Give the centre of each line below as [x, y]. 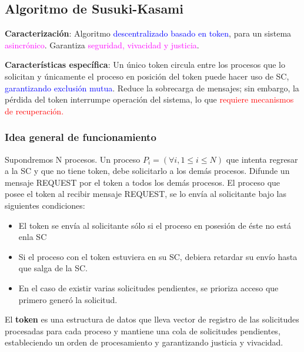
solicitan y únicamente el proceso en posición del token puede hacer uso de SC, [147, 76]
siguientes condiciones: [45, 205]
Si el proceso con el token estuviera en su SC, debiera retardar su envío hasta [158, 256]
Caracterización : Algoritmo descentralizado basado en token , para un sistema [148, 33]
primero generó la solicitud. [68, 299]
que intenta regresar [262, 159]
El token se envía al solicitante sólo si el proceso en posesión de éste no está [155, 225]
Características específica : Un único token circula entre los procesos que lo [145, 65]
